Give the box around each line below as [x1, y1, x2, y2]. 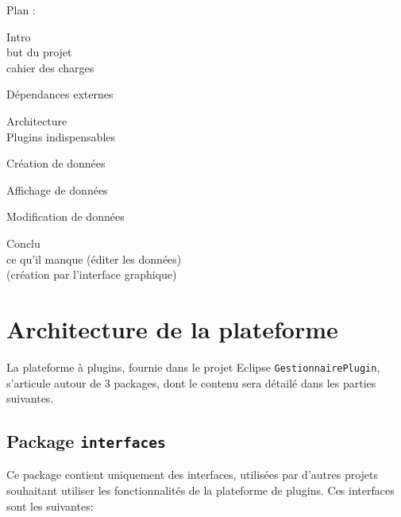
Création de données [6, 155, 106, 172]
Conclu [6, 234, 40, 251]
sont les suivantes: [6, 497, 94, 514]
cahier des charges [6, 59, 94, 75]
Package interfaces [6, 429, 166, 453]
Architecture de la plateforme [6, 312, 338, 345]
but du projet [6, 44, 72, 60]
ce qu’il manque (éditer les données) [6, 250, 182, 267]
